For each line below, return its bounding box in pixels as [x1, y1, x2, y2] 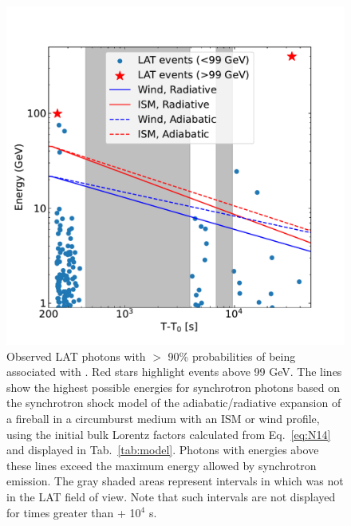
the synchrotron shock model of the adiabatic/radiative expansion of [6, 394, 341, 411]
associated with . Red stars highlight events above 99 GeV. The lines [6, 363, 342, 380]
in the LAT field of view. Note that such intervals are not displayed [6, 488, 336, 504]
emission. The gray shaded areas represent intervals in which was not [6, 473, 344, 489]
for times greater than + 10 [6, 504, 141, 520]
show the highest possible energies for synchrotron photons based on [6, 378, 341, 395]
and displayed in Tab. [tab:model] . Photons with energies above [6, 441, 319, 458]
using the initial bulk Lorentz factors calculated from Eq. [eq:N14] [6, 425, 331, 442]
